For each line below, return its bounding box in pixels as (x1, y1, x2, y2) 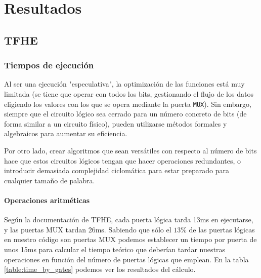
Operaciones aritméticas (4, 194, 90, 205)
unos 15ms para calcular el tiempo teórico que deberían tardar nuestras (4, 244, 225, 254)
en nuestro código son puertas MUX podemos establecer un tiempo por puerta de (4, 234, 257, 245)
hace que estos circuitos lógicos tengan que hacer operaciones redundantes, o (4, 155, 241, 166)
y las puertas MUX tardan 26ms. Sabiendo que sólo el (4, 224, 171, 234)
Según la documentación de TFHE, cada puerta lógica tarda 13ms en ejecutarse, (4, 214, 253, 225)
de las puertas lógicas (189, 224, 255, 234)
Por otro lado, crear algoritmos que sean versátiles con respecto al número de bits (4, 145, 257, 155)
